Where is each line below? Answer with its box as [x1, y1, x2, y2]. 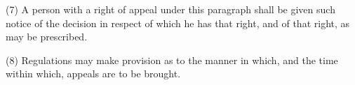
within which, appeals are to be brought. [6, 66, 181, 81]
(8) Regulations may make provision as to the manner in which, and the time [6, 52, 338, 67]
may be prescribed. [6, 29, 88, 44]
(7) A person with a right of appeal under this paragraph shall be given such [6, 2, 335, 16]
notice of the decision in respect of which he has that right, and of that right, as [6, 15, 350, 30]
